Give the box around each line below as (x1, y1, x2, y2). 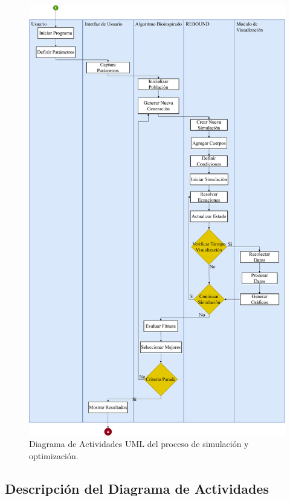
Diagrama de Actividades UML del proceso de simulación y (29, 437, 249, 450)
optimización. (29, 449, 79, 462)
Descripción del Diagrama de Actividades (5, 479, 269, 497)
